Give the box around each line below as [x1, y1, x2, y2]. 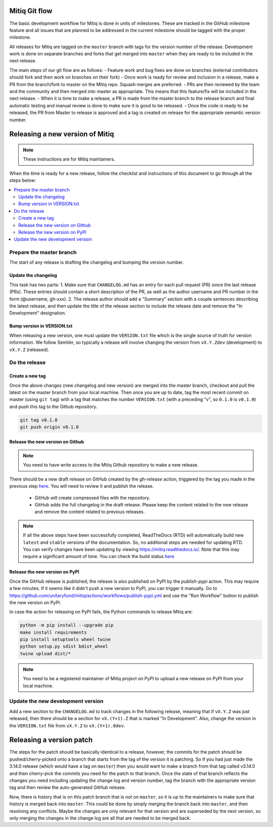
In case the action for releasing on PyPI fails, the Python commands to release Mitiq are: [9, 609, 193, 615]
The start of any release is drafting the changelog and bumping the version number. [9, 259, 184, 265]
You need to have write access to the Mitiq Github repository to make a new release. [23, 462, 199, 468]
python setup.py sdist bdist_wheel [20, 644, 108, 649]
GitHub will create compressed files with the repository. [34, 494, 151, 501]
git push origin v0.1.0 [20, 424, 79, 430]
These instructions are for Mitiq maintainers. [23, 156, 115, 162]
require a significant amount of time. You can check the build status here [23, 554, 174, 560]
